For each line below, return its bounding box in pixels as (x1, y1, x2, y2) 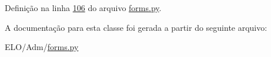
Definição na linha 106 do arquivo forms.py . (5, 2, 162, 13)
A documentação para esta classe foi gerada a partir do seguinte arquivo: (5, 21, 267, 33)
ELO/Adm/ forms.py (5, 41, 79, 53)
